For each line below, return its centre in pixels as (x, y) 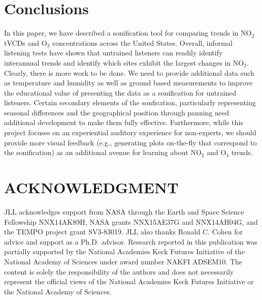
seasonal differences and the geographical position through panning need (117, 112)
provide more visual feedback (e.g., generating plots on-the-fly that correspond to (130, 142)
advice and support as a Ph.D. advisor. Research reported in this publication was (131, 241)
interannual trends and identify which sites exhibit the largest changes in (118, 62)
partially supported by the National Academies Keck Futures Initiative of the (124, 251)
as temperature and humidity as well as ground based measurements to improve (128, 83)
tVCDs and (22, 42)
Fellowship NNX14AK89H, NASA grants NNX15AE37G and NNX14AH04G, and (131, 221)
